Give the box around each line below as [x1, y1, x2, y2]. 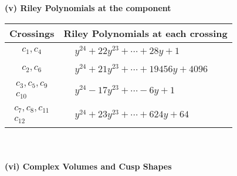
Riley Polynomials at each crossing [63, 26, 228, 40]
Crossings [9, 26, 55, 40]
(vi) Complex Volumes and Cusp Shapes [5, 160, 172, 172]
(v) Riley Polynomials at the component [5, 2, 171, 13]
